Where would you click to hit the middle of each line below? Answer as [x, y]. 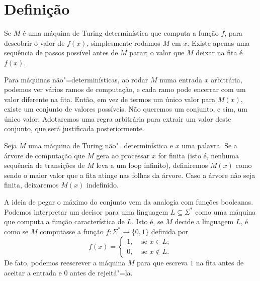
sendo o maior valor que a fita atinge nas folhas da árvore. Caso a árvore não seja [130, 175]
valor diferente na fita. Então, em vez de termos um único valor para [110, 99]
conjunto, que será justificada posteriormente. [74, 128]
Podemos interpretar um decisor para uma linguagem [86, 211]
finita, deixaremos [31, 185]
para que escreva [162, 263]
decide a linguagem [204, 221]
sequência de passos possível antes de [61, 53]
